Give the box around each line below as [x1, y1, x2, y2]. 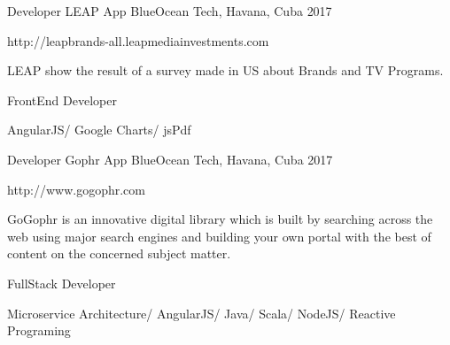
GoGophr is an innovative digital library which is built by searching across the [7, 210, 433, 228]
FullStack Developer [7, 273, 116, 292]
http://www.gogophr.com [7, 180, 146, 198]
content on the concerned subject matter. [7, 244, 231, 263]
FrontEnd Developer [7, 90, 117, 109]
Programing [7, 321, 71, 340]
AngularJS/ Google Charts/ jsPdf [7, 120, 191, 139]
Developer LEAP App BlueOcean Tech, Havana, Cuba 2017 [7, 2, 332, 19]
